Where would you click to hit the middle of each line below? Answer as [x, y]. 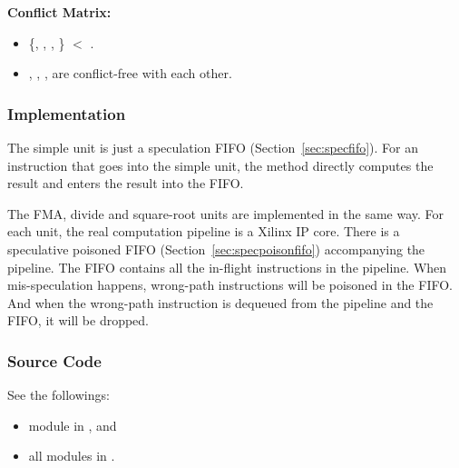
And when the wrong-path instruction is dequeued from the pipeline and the [220, 302]
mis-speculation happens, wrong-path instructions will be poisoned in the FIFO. [230, 285]
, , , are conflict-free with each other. [130, 73]
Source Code [54, 360]
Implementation [67, 113]
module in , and [73, 425]
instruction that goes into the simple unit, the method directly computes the [220, 165]
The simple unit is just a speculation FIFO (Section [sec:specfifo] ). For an [213, 147]
